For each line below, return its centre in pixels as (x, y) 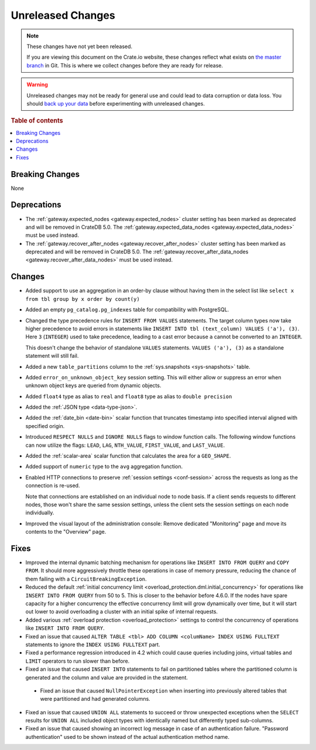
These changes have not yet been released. (80, 46)
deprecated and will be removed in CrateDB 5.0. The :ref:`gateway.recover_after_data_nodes (137, 252)
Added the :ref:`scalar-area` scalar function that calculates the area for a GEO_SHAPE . (128, 456)
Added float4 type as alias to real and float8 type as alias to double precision (129, 396)
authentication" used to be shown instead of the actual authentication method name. (128, 737)
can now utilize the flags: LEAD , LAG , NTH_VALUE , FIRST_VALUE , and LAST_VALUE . (125, 445)
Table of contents (37, 121)
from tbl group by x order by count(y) (83, 299)
